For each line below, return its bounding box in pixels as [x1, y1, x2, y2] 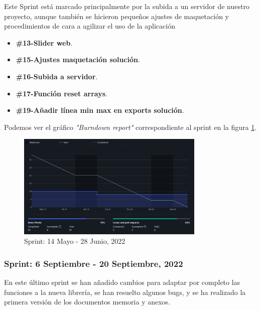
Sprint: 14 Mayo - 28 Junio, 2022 [24, 236, 125, 246]
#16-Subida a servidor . [16, 71, 98, 81]
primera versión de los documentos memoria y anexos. [4, 296, 170, 307]
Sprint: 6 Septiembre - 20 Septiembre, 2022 [4, 257, 183, 269]
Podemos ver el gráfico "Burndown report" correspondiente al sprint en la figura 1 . [4, 121, 257, 132]
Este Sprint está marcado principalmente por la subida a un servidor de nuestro [4, 1, 249, 11]
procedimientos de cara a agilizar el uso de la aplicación [4, 21, 175, 31]
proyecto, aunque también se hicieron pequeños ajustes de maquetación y [4, 11, 229, 21]
